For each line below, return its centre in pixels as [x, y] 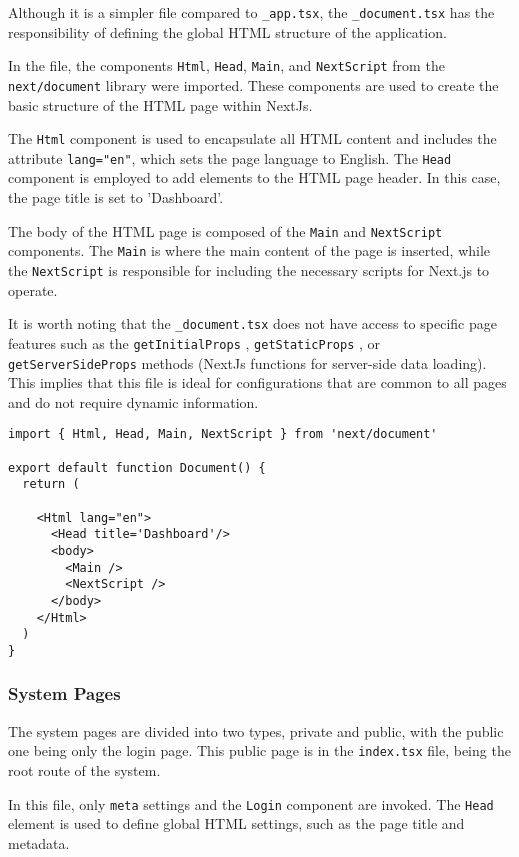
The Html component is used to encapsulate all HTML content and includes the [252, 138]
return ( [51, 484]
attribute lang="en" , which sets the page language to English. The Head [230, 157]
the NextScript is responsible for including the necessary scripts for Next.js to [249, 269]
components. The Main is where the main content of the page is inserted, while [249, 250]
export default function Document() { [137, 467]
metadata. [39, 842]
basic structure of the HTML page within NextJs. [160, 104]
